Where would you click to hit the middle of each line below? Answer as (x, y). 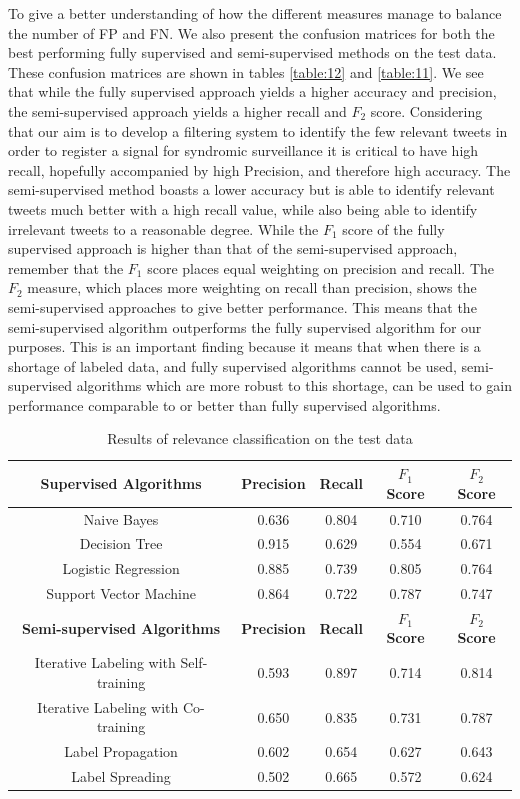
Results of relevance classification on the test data (260, 438)
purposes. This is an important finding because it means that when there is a (244, 346)
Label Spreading (121, 776)
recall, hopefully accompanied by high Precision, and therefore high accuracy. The (259, 169)
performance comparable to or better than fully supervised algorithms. (224, 404)
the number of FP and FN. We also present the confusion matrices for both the (251, 32)
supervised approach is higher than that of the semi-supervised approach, (233, 248)
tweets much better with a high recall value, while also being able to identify (243, 208)
